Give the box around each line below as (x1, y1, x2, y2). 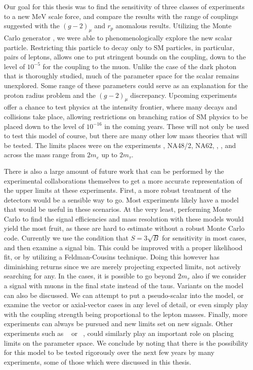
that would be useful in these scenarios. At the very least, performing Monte (4, 204, 232, 214)
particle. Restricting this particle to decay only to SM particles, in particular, (4, 42, 235, 52)
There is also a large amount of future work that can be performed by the (4, 166, 224, 176)
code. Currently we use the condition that (4, 233, 129, 243)
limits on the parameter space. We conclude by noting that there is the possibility (4, 337, 248, 348)
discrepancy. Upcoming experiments (130, 90, 237, 100)
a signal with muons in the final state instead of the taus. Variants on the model (4, 280, 244, 291)
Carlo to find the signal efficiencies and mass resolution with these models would (4, 213, 244, 223)
